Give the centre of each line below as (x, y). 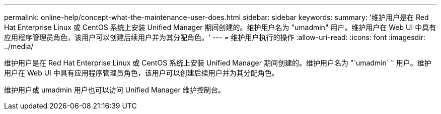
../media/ (19, 46)
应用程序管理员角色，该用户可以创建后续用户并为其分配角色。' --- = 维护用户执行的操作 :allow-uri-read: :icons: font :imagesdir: (215, 37)
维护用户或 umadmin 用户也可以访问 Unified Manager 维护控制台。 (115, 90)
